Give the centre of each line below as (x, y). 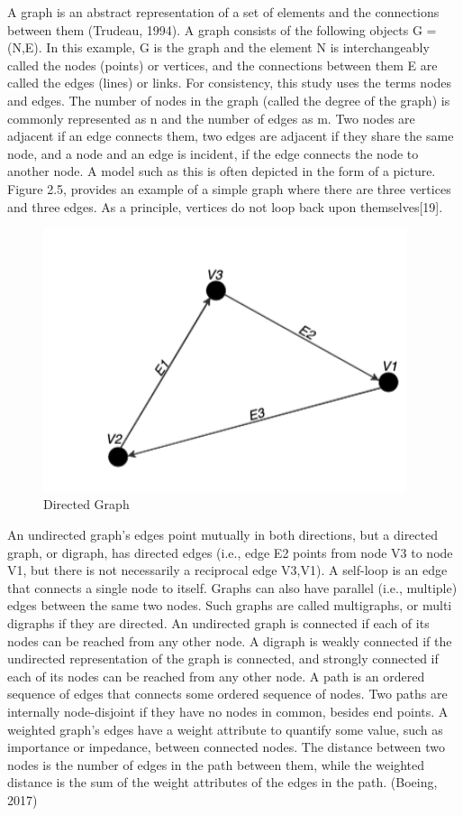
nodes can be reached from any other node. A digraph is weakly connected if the (230, 640)
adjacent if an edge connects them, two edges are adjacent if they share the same (231, 136)
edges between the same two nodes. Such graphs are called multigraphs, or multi (230, 605)
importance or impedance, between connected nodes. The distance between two (226, 747)
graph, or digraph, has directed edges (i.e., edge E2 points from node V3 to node (230, 552)
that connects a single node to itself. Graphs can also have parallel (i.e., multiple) (232, 587)
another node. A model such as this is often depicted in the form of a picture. (222, 171)
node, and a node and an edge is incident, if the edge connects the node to (213, 153)
